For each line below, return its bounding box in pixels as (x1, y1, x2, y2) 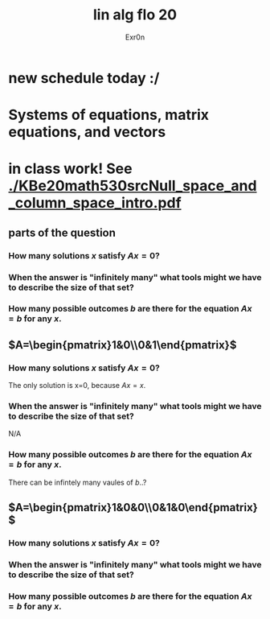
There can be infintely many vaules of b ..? (8, 477, 147, 487)
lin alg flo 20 (92, 6, 178, 24)
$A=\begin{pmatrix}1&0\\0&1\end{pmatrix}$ (8, 338, 237, 352)
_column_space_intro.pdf (8, 194, 182, 213)
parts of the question (8, 225, 117, 239)
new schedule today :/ (8, 68, 160, 87)
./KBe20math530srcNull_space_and (8, 177, 257, 195)
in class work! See (8, 159, 133, 178)
